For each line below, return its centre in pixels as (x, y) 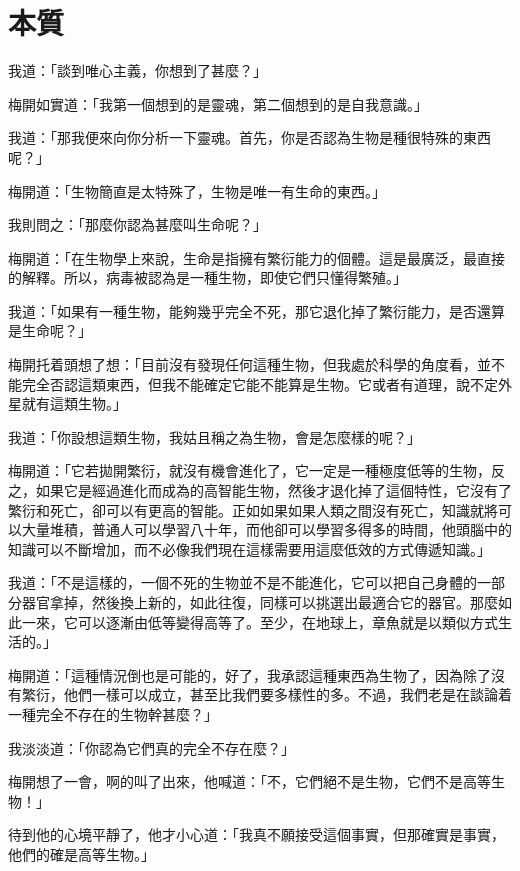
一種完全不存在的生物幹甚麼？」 (113, 713)
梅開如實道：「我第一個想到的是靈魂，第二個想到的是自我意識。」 (218, 103)
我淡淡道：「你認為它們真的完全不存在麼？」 (151, 747)
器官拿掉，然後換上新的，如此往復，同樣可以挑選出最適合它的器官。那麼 (259, 602)
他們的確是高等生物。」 (81, 853)
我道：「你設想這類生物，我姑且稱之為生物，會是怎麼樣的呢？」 (214, 436)
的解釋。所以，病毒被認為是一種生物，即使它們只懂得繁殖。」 (207, 277)
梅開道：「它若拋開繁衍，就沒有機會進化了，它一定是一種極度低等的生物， (249, 470)
